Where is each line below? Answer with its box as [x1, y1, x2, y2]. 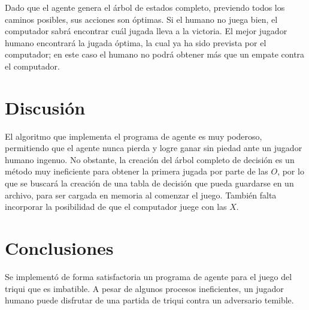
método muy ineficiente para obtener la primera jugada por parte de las [5, 165, 268, 177]
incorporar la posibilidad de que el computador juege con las [5, 200, 227, 213]
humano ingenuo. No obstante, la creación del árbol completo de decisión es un [5, 153, 295, 165]
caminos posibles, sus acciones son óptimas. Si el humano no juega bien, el [5, 13, 278, 25]
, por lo [277, 165, 304, 177]
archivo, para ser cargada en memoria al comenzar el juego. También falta [5, 188, 277, 201]
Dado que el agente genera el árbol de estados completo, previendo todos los [5, 1, 285, 13]
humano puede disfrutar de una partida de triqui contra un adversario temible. [5, 294, 294, 306]
